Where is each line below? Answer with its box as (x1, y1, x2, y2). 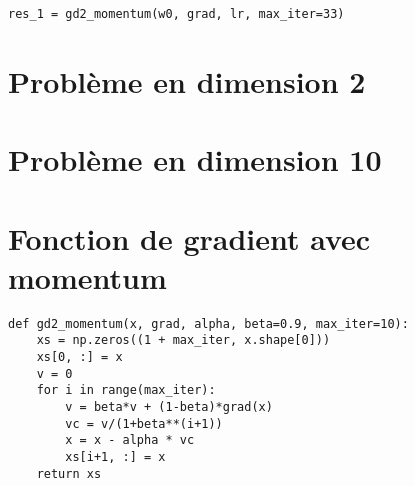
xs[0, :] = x (36, 350, 123, 365)
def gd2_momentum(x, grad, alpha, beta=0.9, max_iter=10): (8, 316, 409, 331)
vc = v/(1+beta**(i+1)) (65, 416, 223, 431)
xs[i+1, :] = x (65, 449, 166, 464)
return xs (36, 466, 102, 481)
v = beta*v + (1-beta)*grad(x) (65, 400, 273, 414)
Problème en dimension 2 (8, 60, 366, 101)
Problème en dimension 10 (8, 139, 382, 180)
